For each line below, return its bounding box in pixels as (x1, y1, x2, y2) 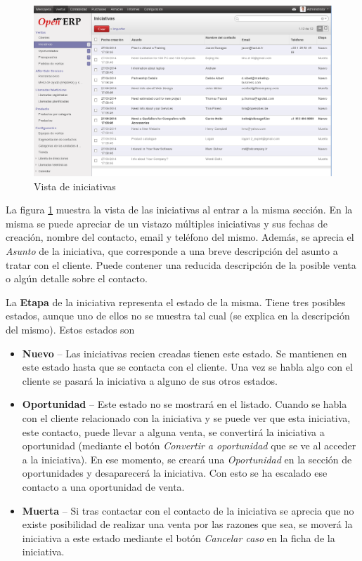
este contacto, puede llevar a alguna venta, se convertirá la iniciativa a (22, 424, 325, 439)
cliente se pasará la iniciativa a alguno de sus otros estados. (22, 373, 278, 388)
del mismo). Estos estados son (6, 322, 135, 336)
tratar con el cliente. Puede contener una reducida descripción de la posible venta (6, 257, 356, 272)
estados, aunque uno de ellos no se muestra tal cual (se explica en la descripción (6, 308, 350, 323)
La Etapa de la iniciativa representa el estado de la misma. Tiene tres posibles (6, 294, 346, 309)
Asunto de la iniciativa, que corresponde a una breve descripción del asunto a (6, 244, 338, 258)
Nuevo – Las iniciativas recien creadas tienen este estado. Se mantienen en (22, 345, 347, 360)
